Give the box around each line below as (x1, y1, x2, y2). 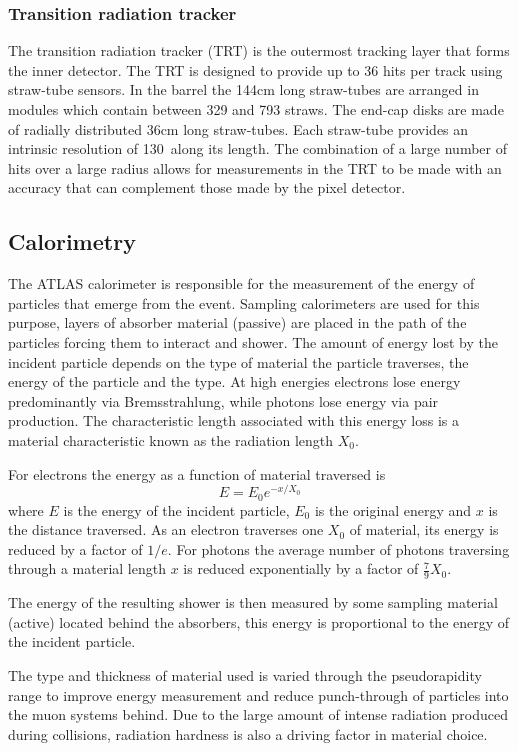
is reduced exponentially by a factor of (183, 558, 419, 579)
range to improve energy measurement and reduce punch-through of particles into (8, 684, 509, 705)
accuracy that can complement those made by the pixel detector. (8, 177, 406, 198)
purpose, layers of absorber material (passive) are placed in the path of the (8, 312, 467, 333)
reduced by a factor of (8, 538, 143, 559)
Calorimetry (8, 226, 136, 257)
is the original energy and (314, 499, 472, 520)
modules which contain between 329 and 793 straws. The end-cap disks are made (8, 99, 504, 119)
